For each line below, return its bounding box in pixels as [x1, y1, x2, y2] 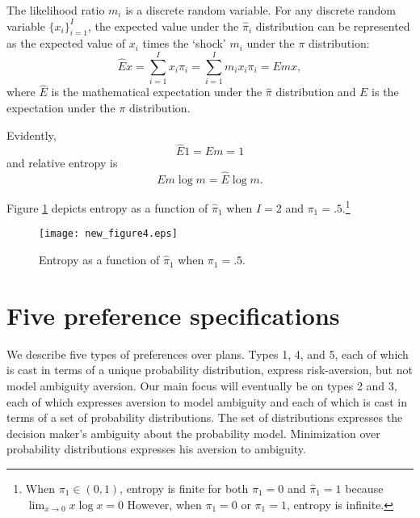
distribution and [275, 83, 356, 100]
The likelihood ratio [6, 2, 105, 18]
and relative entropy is [6, 154, 118, 171]
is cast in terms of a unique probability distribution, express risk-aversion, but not [6, 361, 413, 378]
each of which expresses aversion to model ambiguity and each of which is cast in [6, 393, 407, 410]
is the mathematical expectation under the [51, 83, 262, 100]
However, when [127, 495, 202, 512]
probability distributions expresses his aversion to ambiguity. [6, 440, 306, 457]
